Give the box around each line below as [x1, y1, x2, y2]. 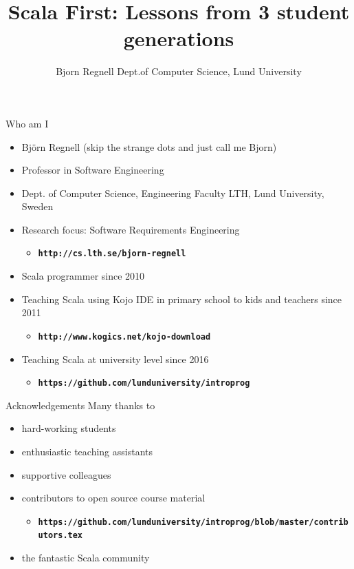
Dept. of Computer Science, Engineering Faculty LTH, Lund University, [21, 185, 324, 200]
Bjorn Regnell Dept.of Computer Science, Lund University [56, 64, 302, 79]
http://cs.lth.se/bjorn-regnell [38, 249, 186, 259]
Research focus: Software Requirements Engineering [21, 222, 240, 236]
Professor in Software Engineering [21, 163, 164, 177]
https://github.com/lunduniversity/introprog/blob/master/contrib [38, 517, 349, 527]
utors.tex [38, 530, 83, 541]
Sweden [21, 199, 54, 214]
